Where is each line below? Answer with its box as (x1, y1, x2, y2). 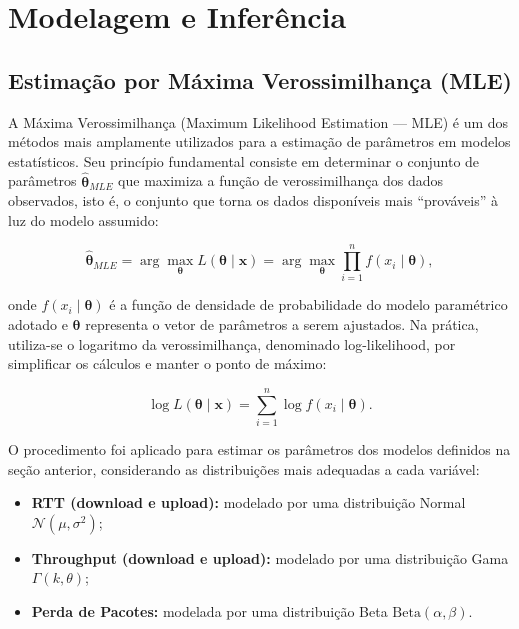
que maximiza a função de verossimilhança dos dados (118, 170, 444, 191)
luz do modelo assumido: (8, 209, 159, 230)
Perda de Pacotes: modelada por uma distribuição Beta (31, 600, 388, 621)
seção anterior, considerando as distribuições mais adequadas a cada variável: (8, 458, 480, 479)
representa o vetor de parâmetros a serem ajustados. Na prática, (85, 314, 479, 335)
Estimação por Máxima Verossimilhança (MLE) (8, 64, 512, 95)
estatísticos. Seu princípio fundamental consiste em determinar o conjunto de (8, 150, 480, 171)
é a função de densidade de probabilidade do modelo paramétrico (109, 294, 508, 315)
